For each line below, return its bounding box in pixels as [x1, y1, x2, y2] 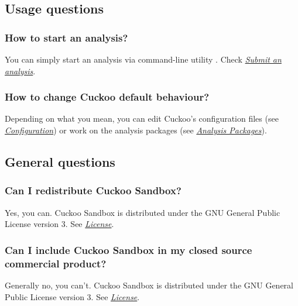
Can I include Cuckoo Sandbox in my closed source [5, 242, 252, 257]
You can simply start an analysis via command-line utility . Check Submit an [5, 53, 282, 65]
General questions [5, 152, 115, 170]
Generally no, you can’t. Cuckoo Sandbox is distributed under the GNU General [5, 279, 293, 291]
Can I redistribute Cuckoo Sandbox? [5, 183, 181, 198]
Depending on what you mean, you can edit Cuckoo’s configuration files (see [5, 112, 279, 125]
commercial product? [5, 256, 107, 270]
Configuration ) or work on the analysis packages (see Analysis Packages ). [5, 124, 267, 136]
